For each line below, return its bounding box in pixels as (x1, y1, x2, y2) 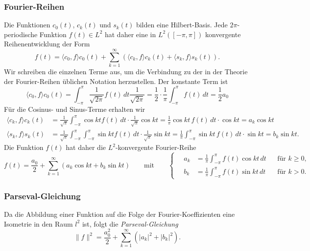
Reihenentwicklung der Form (4, 39, 90, 49)
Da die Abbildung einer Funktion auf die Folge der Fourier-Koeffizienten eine (4, 209, 235, 219)
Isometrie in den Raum (4, 218, 73, 229)
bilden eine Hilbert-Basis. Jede (136, 20, 228, 30)
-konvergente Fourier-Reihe (115, 142, 196, 152)
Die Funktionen (4, 20, 50, 30)
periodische (4, 29, 38, 39)
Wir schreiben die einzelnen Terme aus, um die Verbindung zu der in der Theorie (4, 66, 248, 77)
